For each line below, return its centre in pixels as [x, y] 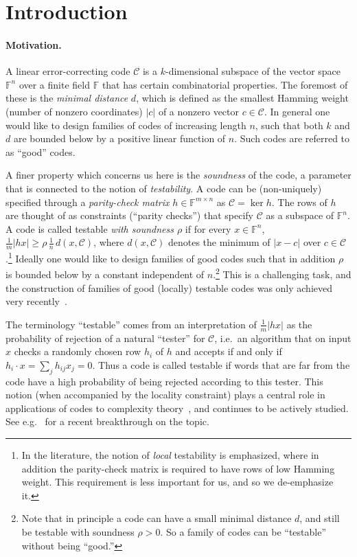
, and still [320, 518]
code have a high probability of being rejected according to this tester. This [164, 381]
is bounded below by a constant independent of [105, 274]
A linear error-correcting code [68, 71]
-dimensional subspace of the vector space [253, 71]
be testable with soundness [78, 531]
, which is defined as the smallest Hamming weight [242, 98]
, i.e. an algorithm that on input [283, 338]
